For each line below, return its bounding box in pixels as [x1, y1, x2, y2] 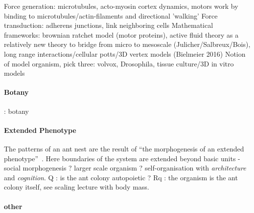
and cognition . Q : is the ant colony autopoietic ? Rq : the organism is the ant [4, 172, 238, 182]
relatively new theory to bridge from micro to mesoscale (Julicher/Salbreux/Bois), [4, 39, 251, 49]
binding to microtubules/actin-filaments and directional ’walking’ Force [4, 10, 218, 21]
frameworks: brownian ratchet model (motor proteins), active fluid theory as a [4, 29, 239, 40]
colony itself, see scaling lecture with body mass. [4, 182, 149, 192]
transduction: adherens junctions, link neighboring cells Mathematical [4, 20, 213, 30]
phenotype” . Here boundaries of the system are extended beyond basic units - [4, 153, 240, 163]
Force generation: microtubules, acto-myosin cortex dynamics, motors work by [4, 1, 238, 11]
